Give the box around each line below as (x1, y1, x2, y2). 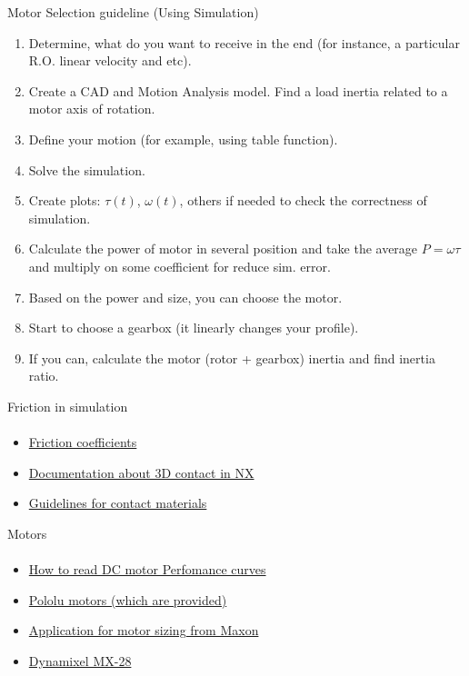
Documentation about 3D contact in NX (28, 462, 254, 482)
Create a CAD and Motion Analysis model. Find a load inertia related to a (28, 81, 448, 100)
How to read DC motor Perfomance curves (28, 560, 266, 579)
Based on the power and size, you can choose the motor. (28, 287, 343, 306)
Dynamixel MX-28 (28, 651, 132, 670)
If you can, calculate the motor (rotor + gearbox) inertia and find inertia (28, 348, 435, 367)
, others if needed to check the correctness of (179, 191, 427, 210)
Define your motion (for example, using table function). (28, 129, 338, 148)
